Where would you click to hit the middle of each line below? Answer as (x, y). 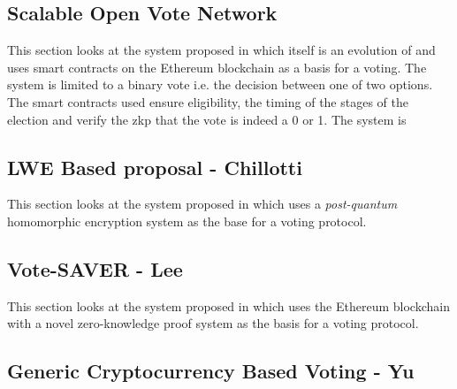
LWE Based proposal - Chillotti (155, 167)
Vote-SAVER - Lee (95, 268)
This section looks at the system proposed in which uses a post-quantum (202, 204)
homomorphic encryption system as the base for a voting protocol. (187, 221)
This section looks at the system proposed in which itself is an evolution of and (221, 50)
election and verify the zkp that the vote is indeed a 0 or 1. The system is (207, 119)
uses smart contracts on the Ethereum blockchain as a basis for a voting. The (217, 67)
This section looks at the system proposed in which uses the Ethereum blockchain (228, 305)
